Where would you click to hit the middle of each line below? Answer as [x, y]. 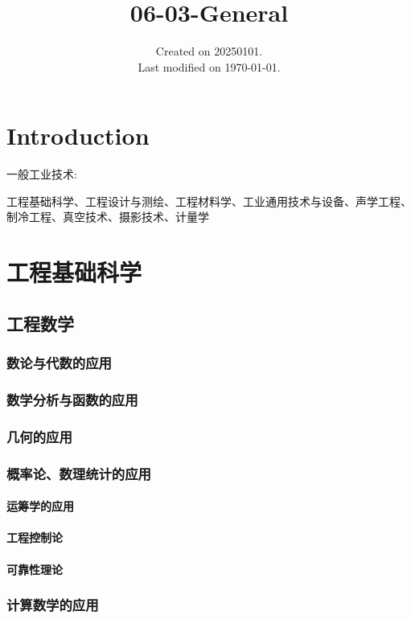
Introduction [78, 135]
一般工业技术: [42, 174]
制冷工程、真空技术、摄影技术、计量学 [108, 217]
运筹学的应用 [40, 506]
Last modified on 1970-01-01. [209, 66]
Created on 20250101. [209, 51]
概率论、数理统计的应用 [79, 473]
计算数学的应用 [53, 605]
